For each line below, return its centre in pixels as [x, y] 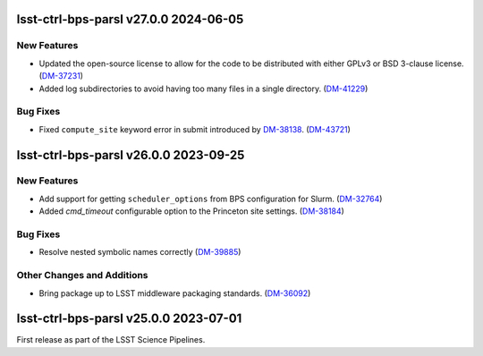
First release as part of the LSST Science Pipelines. [111, 340]
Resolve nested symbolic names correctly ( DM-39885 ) [140, 252]
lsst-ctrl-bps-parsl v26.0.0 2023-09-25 [131, 155]
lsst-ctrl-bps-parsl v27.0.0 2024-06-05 [130, 19]
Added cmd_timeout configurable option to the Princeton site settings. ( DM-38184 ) [191, 211]
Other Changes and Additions [82, 275]
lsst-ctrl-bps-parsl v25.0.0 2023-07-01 [129, 319]
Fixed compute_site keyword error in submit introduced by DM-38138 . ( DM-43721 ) [195, 129]
